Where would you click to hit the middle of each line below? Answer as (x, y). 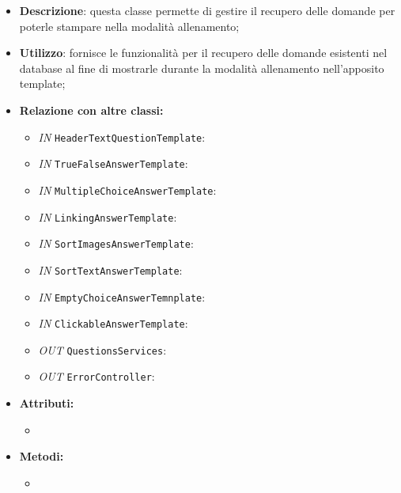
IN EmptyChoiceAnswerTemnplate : (122, 296)
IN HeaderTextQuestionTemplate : (122, 137)
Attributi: (47, 403)
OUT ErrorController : (96, 376)
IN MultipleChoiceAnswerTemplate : (127, 190)
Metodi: (42, 456)
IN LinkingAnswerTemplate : (108, 216)
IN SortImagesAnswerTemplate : (116, 243)
